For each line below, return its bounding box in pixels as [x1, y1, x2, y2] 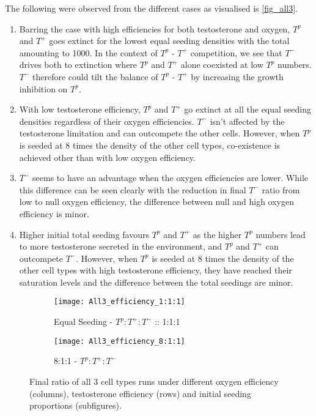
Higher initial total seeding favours [19, 228, 149, 240]
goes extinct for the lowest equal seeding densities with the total [49, 34, 290, 47]
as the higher [193, 228, 242, 240]
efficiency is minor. [19, 207, 89, 220]
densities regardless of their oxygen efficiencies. [19, 114, 194, 127]
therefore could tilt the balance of [32, 70, 158, 83]
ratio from [262, 183, 300, 196]
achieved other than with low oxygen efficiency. [19, 150, 196, 163]
